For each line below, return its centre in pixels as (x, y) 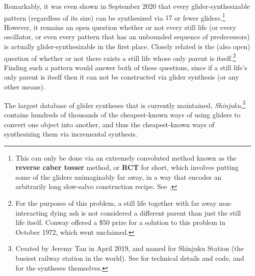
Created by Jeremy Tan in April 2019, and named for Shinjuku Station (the (129, 248)
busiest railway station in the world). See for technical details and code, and (130, 258)
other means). (25, 87)
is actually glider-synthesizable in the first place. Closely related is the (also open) (127, 46)
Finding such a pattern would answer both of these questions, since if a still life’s (126, 67)
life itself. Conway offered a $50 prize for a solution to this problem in (120, 222)
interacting (32, 212)
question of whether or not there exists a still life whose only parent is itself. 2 (120, 57)
